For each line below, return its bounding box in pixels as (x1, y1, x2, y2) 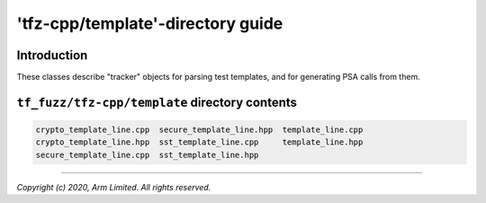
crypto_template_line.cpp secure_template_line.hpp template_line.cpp (35, 125, 364, 135)
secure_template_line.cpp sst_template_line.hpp (35, 149, 259, 160)
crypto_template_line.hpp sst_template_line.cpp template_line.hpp (35, 137, 364, 147)
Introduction (16, 48, 88, 63)
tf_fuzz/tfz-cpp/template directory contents (16, 94, 297, 110)
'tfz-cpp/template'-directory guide (16, 13, 283, 33)
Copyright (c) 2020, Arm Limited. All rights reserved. (16, 181, 211, 192)
